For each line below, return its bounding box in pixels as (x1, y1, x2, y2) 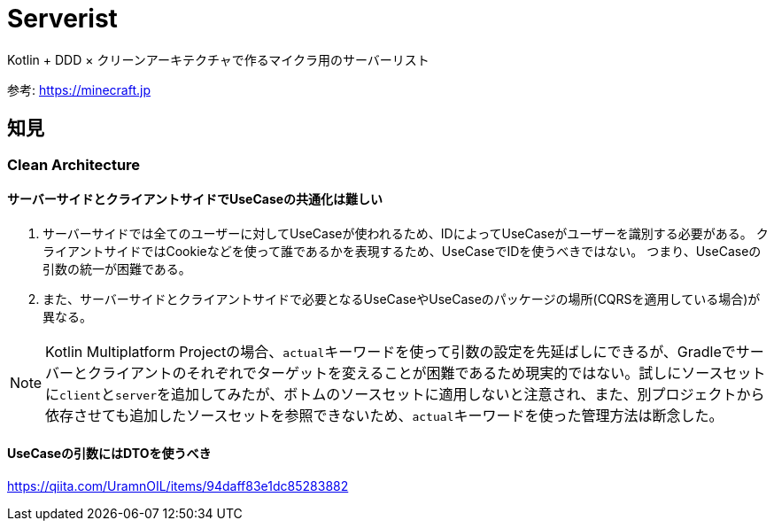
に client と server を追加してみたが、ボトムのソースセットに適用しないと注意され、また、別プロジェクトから (45, 384, 765, 403)
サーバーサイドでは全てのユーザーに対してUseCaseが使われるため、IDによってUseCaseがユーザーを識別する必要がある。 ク (43, 225, 769, 241)
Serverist (7, 4, 118, 34)
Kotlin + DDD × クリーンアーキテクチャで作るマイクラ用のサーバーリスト (7, 51, 430, 67)
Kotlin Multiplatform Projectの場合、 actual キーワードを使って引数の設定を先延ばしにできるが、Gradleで (45, 342, 736, 361)
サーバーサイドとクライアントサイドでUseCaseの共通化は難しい (7, 191, 383, 207)
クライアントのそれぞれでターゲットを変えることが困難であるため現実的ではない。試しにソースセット (88, 363, 766, 382)
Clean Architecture (7, 155, 141, 174)
